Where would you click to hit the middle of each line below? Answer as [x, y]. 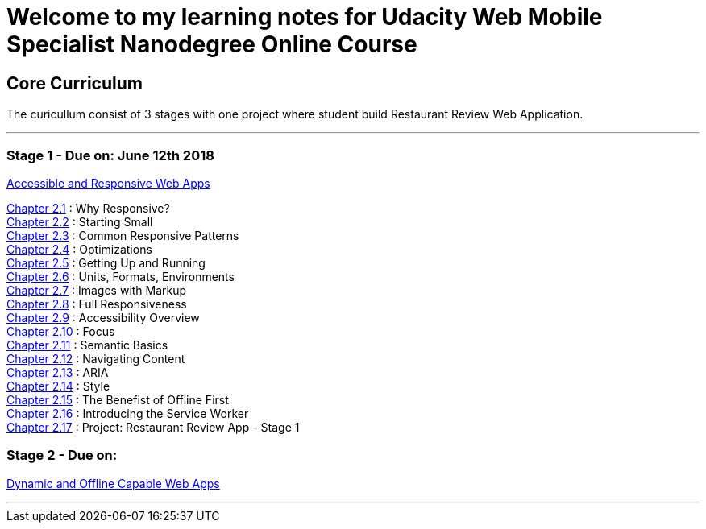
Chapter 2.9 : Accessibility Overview [103, 317]
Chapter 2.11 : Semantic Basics [87, 345]
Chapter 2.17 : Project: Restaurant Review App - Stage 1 [153, 427]
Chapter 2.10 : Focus [61, 331]
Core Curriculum [75, 83]
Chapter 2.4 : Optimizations [79, 249]
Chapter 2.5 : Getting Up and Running [106, 262]
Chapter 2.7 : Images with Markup [97, 290]
